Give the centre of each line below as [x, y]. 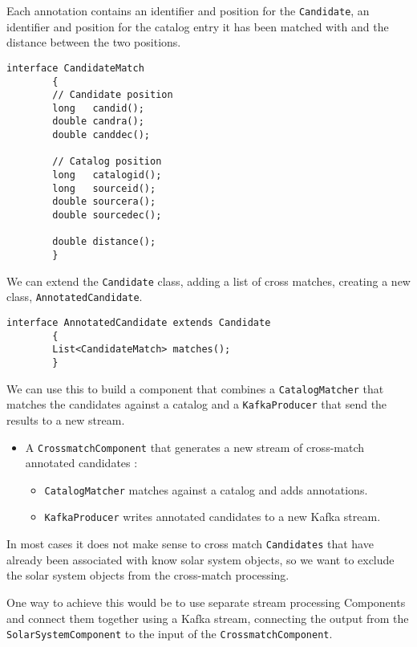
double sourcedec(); [107, 216]
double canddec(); [101, 135]
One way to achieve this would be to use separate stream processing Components [206, 602]
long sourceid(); [104, 188]
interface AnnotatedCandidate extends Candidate [139, 323]
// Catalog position [107, 162]
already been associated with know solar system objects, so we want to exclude [200, 559]
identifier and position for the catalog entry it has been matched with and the [198, 26]
